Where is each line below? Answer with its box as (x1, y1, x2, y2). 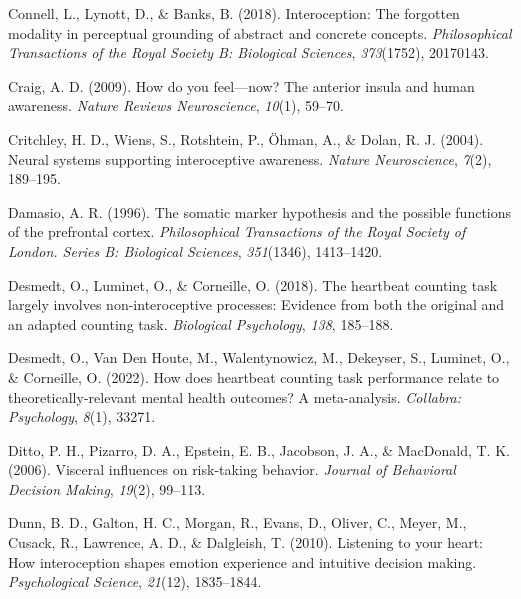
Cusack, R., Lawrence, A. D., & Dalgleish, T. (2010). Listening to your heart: (8, 532, 483, 553)
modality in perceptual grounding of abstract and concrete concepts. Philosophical (8, 22, 512, 43)
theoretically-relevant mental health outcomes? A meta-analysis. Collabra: (8, 386, 461, 407)
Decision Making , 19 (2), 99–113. (8, 478, 206, 499)
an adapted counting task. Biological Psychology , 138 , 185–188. (8, 313, 394, 334)
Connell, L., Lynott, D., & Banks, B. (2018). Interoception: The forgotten (8, 3, 460, 23)
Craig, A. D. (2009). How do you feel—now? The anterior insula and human (8, 75, 475, 96)
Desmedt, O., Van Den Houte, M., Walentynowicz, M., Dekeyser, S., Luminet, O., (8, 347, 510, 368)
